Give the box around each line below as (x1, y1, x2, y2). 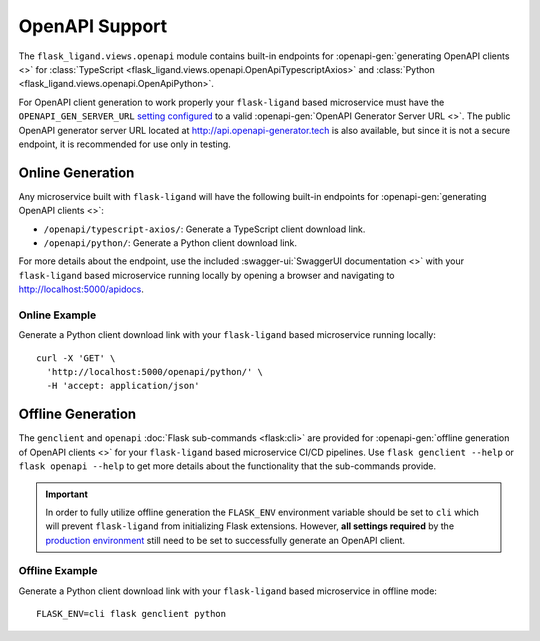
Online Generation (18, 164, 135, 181)
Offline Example (18, 564, 98, 578)
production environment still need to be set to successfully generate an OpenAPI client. (45, 534, 405, 546)
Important (45, 488, 89, 500)
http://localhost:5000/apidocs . (18, 283, 145, 295)
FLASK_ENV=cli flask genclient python (36, 608, 227, 620)
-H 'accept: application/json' (46, 380, 200, 392)
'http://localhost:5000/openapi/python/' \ (46, 366, 264, 378)
